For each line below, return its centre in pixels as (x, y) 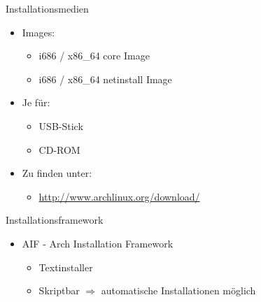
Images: (38, 32)
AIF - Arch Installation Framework (98, 243)
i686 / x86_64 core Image (94, 56)
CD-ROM (59, 149)
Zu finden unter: (57, 173)
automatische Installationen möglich (178, 290)
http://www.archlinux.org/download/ (119, 196)
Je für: (36, 102)
